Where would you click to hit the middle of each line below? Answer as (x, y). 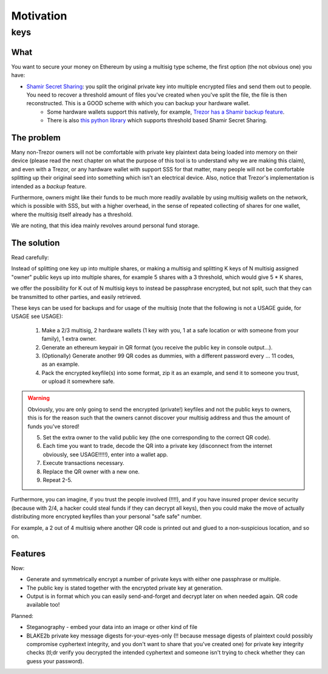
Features (28, 553)
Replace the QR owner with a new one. (91, 472)
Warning (39, 398)
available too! (43, 605)
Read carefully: (30, 257)
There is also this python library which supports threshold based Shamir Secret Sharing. (157, 120)
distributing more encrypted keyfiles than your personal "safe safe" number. (107, 517)
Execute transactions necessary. (84, 463)
